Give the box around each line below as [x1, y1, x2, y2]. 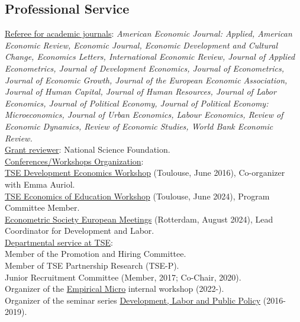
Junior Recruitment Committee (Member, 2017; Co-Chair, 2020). [5, 271, 241, 283]
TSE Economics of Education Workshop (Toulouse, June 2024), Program [5, 189, 270, 202]
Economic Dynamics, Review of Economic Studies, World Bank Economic [5, 120, 273, 132]
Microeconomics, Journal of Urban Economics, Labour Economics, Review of [5, 108, 283, 121]
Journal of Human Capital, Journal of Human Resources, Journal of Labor [5, 85, 276, 98]
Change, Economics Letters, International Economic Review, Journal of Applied [5, 50, 295, 63]
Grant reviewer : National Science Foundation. [5, 143, 170, 156]
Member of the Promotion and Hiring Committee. [5, 247, 186, 260]
